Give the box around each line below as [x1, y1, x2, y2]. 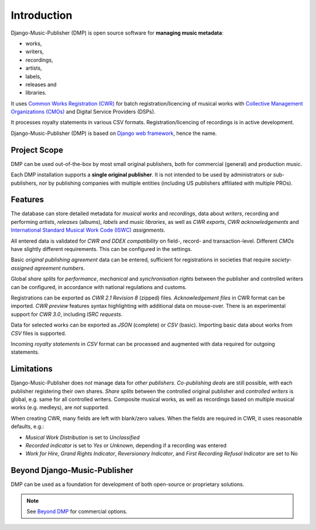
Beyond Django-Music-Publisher [11, 466, 134, 475]
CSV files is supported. [11, 329, 67, 337]
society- [272, 256, 292, 263]
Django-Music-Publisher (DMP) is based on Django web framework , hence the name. [11, 130, 217, 137]
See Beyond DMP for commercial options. [26, 508, 128, 515]
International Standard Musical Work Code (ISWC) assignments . [11, 226, 166, 234]
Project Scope [11, 145, 64, 155]
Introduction [11, 9, 73, 22]
